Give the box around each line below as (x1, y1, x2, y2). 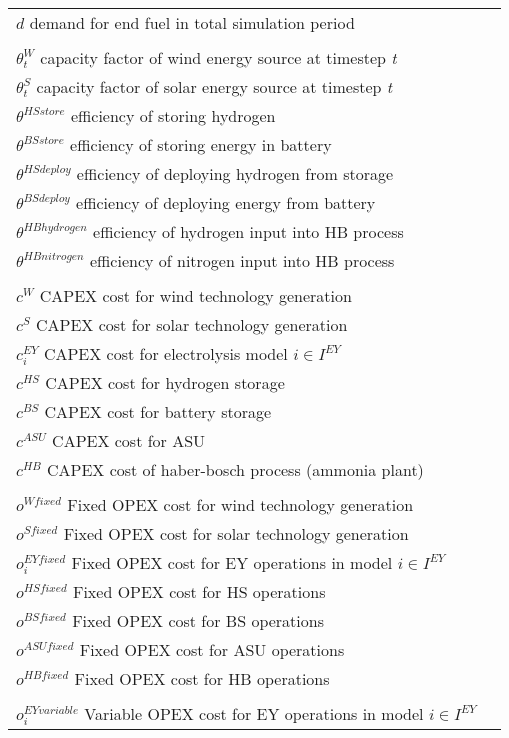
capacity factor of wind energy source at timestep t (40, 46, 397, 69)
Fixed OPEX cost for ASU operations (79, 638, 345, 661)
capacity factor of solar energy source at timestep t (36, 75, 393, 98)
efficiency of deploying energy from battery (76, 191, 376, 214)
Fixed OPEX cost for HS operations (72, 580, 326, 603)
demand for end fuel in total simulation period (29, 11, 355, 34)
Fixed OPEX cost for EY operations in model (71, 551, 393, 574)
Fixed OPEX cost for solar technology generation (63, 522, 409, 545)
